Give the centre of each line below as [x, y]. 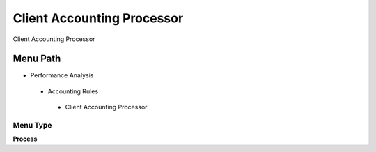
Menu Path [37, 59]
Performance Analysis [62, 75]
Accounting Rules [73, 91]
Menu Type [32, 125]
